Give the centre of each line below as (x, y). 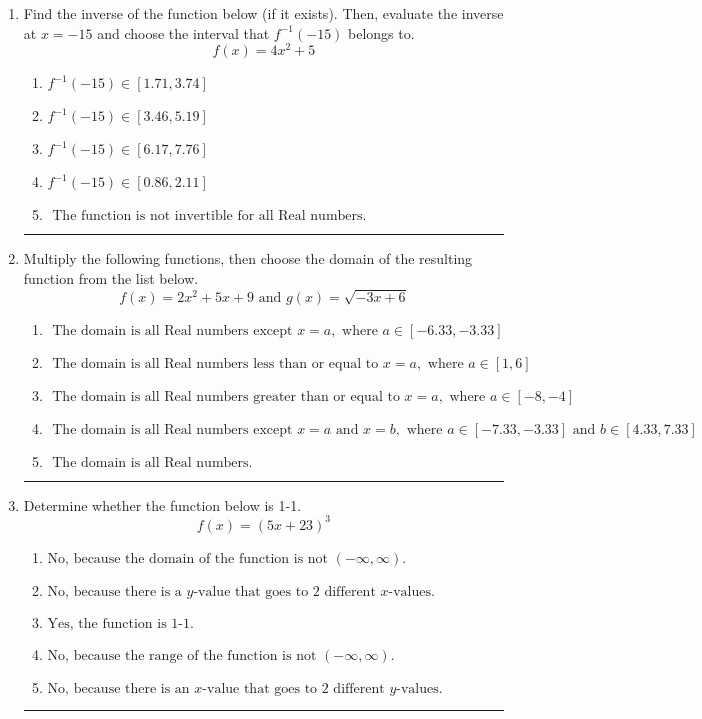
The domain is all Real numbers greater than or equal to (226, 396)
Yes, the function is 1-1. (120, 623)
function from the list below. (111, 277)
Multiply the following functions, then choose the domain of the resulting (248, 258)
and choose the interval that (183, 32)
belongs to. (381, 32)
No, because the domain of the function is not (188, 558)
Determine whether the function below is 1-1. (162, 504)
